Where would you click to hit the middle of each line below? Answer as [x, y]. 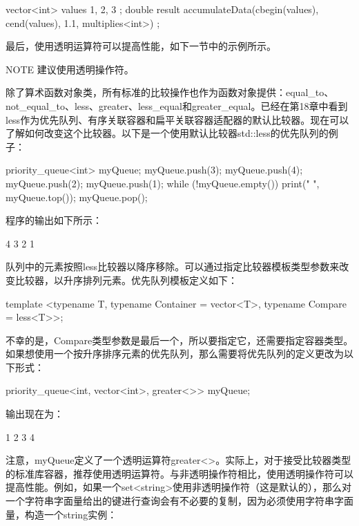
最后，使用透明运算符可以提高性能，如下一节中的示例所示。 [141, 46]
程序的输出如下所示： [54, 220]
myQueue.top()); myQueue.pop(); [77, 197]
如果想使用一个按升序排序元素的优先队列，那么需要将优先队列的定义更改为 [175, 354]
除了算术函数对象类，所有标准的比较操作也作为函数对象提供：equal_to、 [170, 92]
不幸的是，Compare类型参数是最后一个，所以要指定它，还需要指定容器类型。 [179, 340]
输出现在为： [35, 414]
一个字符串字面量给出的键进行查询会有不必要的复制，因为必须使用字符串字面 [179, 501]
